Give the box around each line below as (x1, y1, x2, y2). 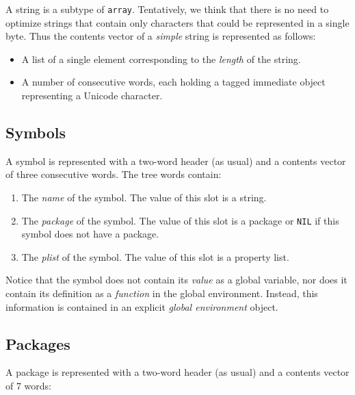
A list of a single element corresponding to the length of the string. (21, 51, 301, 66)
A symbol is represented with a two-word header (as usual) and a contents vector (5, 153, 346, 168)
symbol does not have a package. (21, 227, 159, 241)
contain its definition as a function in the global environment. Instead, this (5, 286, 318, 301)
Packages (5, 333, 70, 354)
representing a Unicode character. (21, 88, 163, 103)
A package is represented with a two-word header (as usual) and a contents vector (5, 365, 350, 379)
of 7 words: (5, 379, 52, 393)
